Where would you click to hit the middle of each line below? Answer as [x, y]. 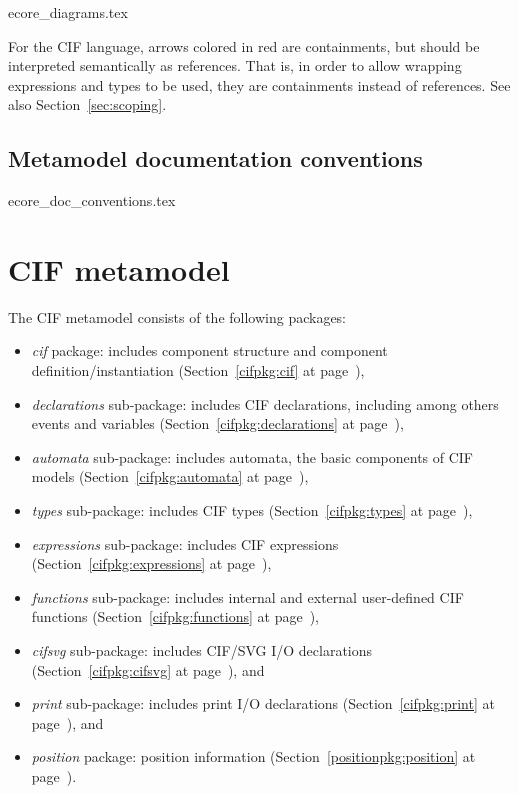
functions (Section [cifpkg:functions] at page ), [175, 616]
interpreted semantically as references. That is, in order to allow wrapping [235, 65]
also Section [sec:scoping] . [87, 104]
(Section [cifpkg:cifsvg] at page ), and [148, 669]
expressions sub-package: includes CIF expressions [185, 543]
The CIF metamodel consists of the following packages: [177, 316]
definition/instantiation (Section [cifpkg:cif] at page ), [198, 370]
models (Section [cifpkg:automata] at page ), [170, 476]
